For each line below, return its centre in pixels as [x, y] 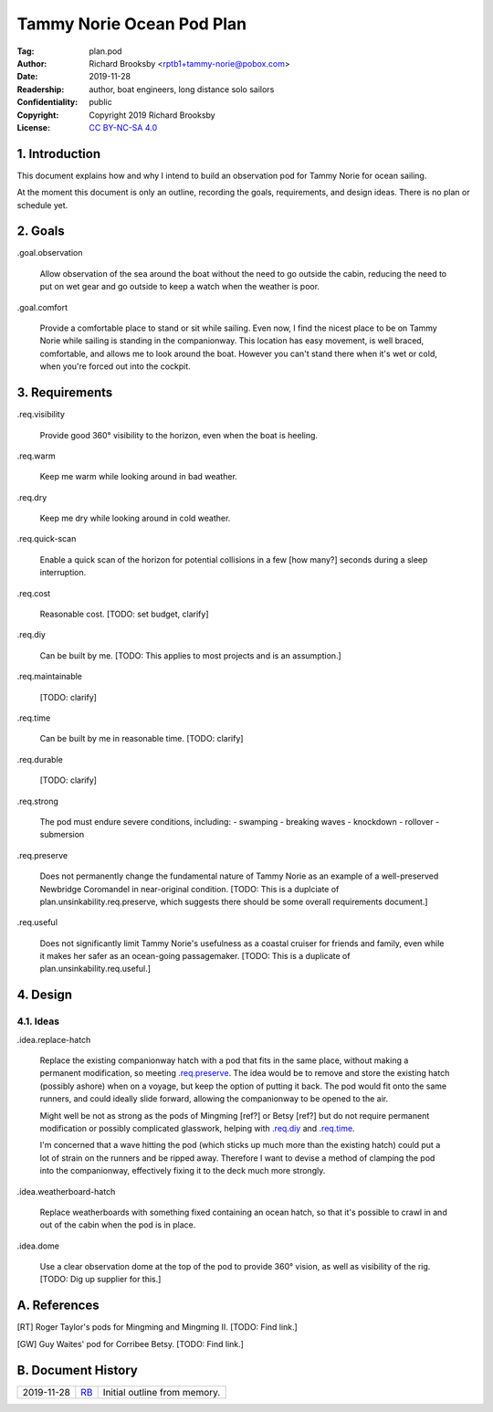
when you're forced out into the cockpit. [115, 366]
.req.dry [32, 497]
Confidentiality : [47, 102]
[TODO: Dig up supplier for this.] [100, 1280]
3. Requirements [65, 393]
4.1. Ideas [38, 1021]
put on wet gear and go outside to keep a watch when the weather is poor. [179, 287]
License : [33, 127]
